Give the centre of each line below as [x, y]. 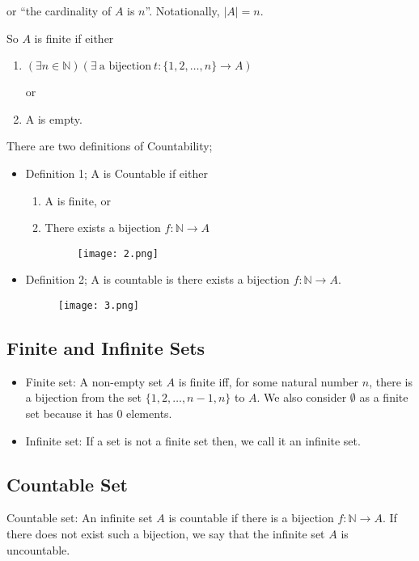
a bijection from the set [84, 397]
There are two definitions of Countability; [110, 146]
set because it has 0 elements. [99, 413]
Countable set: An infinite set [80, 518]
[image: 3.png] [99, 306]
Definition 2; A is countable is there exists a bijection [157, 279]
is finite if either [74, 38]
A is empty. [54, 118]
